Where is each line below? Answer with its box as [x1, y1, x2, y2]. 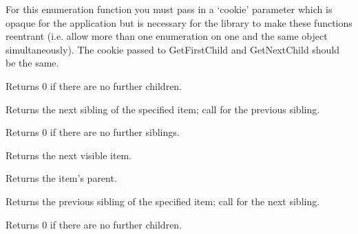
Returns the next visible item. [6, 148, 132, 162]
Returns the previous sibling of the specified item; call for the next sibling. [6, 194, 320, 208]
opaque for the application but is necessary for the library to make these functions [6, 15, 352, 30]
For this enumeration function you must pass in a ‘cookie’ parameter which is [6, 2, 333, 16]
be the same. [6, 56, 59, 70]
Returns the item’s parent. [6, 171, 117, 185]
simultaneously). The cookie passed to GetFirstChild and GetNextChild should [6, 42, 340, 56]
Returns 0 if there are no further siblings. [6, 125, 180, 139]
